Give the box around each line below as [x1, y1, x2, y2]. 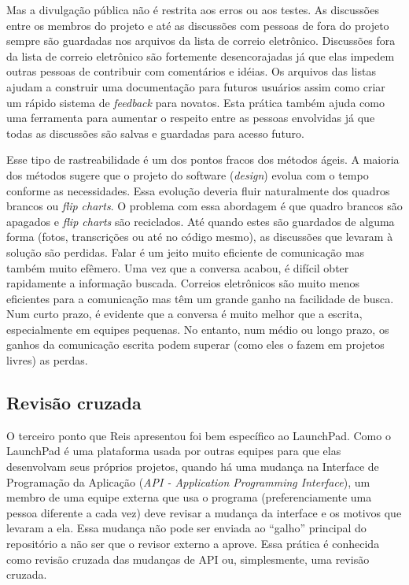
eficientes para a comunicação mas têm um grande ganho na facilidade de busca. [6, 290, 394, 306]
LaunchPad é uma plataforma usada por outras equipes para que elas [6, 442, 341, 459]
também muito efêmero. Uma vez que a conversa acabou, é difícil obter [6, 259, 349, 276]
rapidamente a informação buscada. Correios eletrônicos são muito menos [6, 275, 359, 291]
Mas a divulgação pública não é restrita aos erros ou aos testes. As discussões [6, 2, 379, 17]
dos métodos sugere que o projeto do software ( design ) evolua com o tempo [6, 166, 369, 183]
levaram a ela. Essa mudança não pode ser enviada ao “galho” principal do [6, 520, 367, 536]
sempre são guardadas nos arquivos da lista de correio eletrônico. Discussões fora [6, 32, 396, 49]
